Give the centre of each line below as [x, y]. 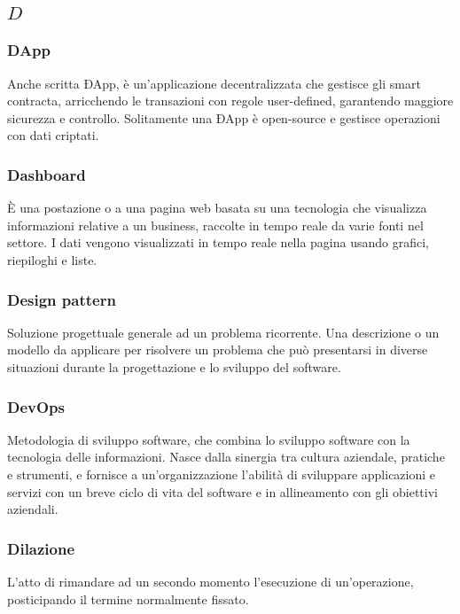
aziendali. [33, 509]
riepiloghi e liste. [52, 259]
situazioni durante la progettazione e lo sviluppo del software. [174, 366]
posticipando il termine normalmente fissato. [128, 598]
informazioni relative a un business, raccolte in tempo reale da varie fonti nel [215, 225]
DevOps [36, 406]
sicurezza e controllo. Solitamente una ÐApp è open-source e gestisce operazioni [224, 117]
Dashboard [47, 174]
